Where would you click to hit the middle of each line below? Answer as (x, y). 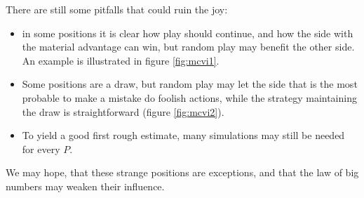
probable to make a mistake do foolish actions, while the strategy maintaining (189, 97)
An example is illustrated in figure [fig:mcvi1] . (121, 60)
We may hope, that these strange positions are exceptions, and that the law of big (182, 172)
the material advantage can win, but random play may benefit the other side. (188, 47)
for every (41, 148)
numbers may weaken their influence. (85, 186)
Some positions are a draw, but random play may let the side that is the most (190, 84)
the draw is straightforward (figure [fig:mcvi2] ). (123, 111)
